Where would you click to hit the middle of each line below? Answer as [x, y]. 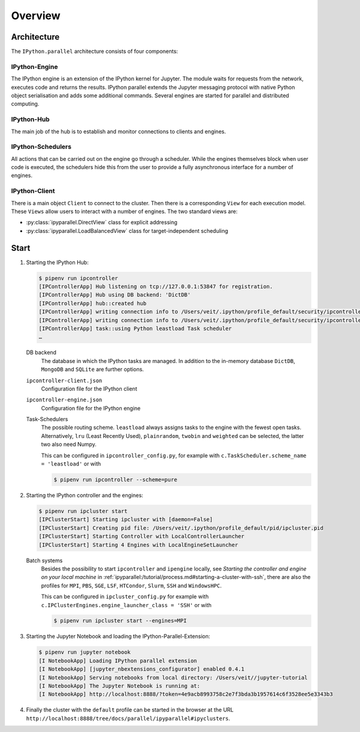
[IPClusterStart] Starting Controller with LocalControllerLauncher [142, 536]
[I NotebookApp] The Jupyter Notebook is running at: [119, 686]
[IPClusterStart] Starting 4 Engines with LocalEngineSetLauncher [138, 545]
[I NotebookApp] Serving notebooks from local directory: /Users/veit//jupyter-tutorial [173, 677]
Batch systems [44, 560]
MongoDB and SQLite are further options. [92, 370]
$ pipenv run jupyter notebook [85, 652]
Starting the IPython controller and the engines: [85, 496]
